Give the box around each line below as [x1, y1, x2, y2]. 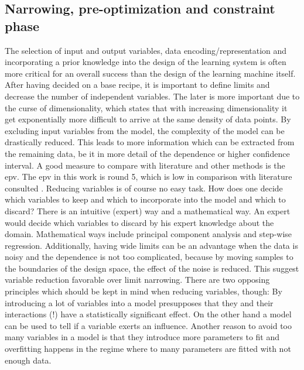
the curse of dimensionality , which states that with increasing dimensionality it [5, 101, 288, 114]
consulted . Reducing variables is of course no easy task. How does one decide [5, 181, 283, 194]
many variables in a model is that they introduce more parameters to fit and [5, 331, 280, 343]
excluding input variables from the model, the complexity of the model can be [5, 124, 285, 136]
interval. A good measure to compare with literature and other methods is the [5, 159, 285, 171]
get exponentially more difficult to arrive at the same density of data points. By [5, 113, 291, 125]
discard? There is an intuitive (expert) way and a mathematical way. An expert [5, 204, 291, 217]
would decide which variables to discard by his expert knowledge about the [5, 216, 274, 228]
